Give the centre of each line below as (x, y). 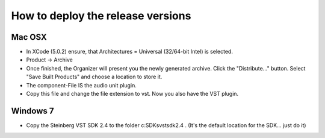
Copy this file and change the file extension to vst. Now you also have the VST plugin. (132, 94)
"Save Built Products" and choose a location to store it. (94, 77)
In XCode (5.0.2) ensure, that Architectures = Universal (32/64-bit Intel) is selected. (129, 52)
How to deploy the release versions (101, 16)
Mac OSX (29, 37)
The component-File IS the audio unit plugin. (81, 85)
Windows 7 (32, 111)
